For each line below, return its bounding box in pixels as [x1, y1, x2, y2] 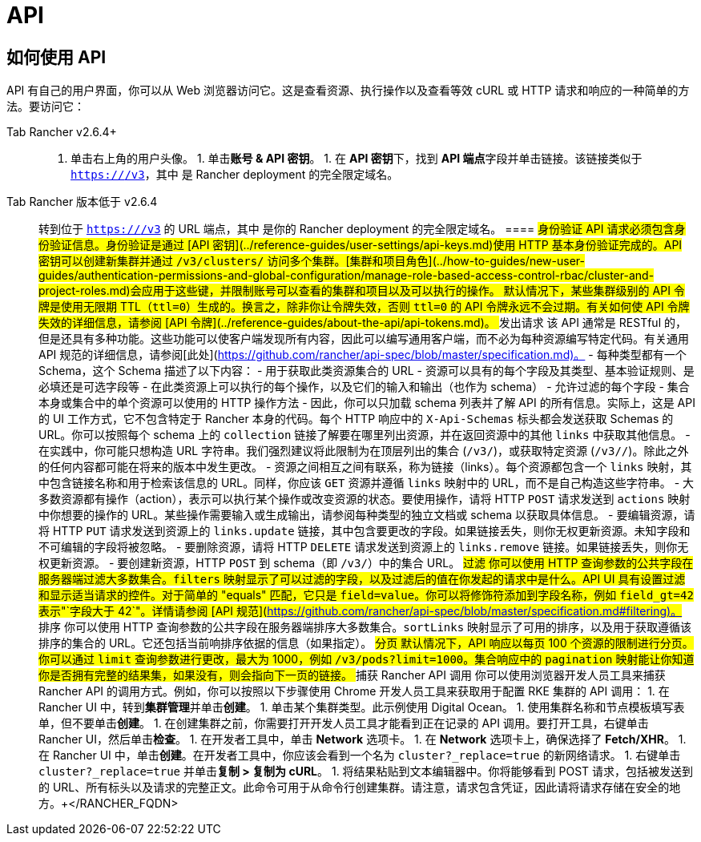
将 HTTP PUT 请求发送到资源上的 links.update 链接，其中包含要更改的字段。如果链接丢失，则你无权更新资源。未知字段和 [38, 524, 691, 538]
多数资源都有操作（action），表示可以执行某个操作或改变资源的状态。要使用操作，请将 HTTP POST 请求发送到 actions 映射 [38, 492, 691, 506]
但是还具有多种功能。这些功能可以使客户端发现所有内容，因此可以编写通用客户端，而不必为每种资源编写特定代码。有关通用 [38, 332, 689, 346]
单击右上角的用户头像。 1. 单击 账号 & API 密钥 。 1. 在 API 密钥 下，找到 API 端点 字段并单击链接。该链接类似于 [71, 151, 643, 166]
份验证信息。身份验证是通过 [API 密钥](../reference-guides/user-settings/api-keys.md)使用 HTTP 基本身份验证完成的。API [38, 238, 683, 252]
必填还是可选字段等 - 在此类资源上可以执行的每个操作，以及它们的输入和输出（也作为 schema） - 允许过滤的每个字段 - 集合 [38, 380, 690, 394]
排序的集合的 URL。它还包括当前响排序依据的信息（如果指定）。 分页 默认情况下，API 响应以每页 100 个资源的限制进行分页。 [38, 636, 694, 651]
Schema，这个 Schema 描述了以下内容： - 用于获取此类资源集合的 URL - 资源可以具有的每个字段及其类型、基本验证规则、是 [38, 364, 695, 378]
